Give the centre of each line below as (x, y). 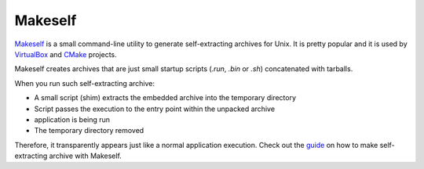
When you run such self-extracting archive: (85, 83)
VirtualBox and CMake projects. (66, 54)
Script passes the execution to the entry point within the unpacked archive (154, 109)
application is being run (72, 119)
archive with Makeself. (85, 156)
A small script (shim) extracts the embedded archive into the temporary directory (165, 98)
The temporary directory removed (89, 131)
